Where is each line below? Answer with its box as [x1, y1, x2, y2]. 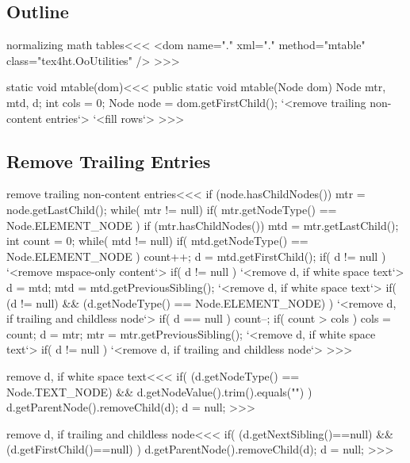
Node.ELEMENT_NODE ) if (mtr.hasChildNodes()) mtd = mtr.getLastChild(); [6, 216, 399, 233]
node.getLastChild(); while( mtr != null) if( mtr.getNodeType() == [6, 201, 337, 217]
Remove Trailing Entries [6, 148, 211, 173]
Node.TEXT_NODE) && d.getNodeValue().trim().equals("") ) [6, 383, 312, 400]
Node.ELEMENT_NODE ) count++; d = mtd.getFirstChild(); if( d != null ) [6, 247, 386, 264]
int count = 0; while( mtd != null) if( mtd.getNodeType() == [6, 232, 308, 249]
